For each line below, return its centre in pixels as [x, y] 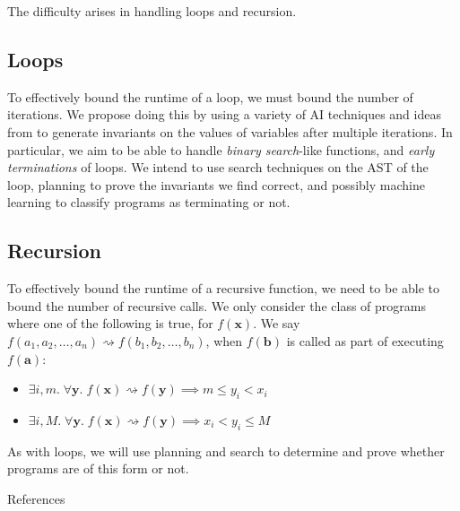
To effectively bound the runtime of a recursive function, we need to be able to [224, 288]
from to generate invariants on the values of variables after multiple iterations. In [230, 131]
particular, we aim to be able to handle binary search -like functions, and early [221, 149]
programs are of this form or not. [98, 468]
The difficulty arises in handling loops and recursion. [152, 11]
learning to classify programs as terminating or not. [149, 202]
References [36, 498]
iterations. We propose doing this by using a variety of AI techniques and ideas [224, 114]
